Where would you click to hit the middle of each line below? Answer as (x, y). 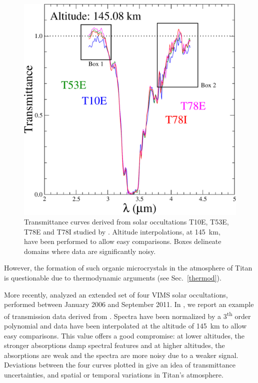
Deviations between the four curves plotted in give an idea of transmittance (120, 365)
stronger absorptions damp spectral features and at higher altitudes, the (114, 345)
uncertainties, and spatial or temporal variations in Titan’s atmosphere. (114, 375)
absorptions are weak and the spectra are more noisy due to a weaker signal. (121, 355)
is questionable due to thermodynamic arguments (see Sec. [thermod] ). (113, 278)
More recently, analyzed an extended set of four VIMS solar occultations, (116, 294)
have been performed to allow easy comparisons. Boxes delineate (123, 241)
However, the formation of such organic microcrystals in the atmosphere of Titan (128, 268)
